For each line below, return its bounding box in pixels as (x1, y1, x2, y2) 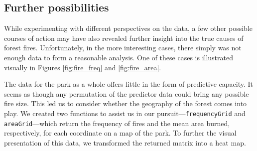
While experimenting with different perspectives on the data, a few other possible (4, 23, 253, 33)
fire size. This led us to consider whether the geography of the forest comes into (4, 98, 247, 109)
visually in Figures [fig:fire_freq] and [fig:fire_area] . (4, 62, 161, 72)
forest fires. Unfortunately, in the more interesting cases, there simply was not (4, 42, 242, 53)
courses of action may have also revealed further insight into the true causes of (4, 32, 244, 43)
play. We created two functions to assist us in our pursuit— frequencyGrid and (4, 108, 246, 118)
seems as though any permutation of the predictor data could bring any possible (4, 88, 249, 99)
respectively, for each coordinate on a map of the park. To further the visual (4, 128, 237, 138)
